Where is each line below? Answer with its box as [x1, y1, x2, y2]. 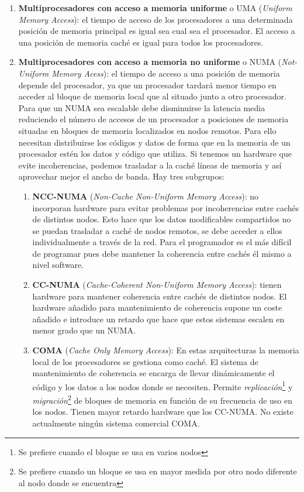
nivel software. [32, 259, 84, 271]
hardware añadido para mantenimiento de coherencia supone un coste [32, 301, 282, 314]
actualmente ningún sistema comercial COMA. [32, 417, 200, 429]
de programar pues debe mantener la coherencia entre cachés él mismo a [32, 247, 292, 259]
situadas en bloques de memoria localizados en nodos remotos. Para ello [18, 124, 277, 136]
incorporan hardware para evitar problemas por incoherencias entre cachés [32, 201, 299, 214]
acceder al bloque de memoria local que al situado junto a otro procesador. [18, 90, 286, 102]
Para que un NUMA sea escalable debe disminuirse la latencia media [18, 101, 265, 113]
